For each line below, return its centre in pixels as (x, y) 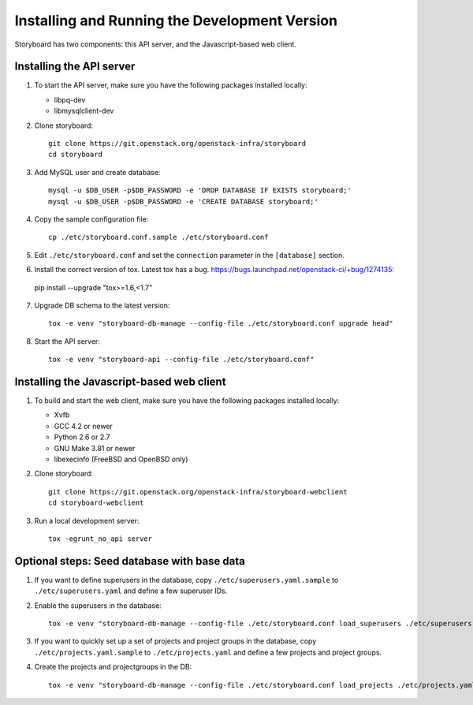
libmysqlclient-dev (84, 111)
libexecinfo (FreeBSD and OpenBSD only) (121, 459)
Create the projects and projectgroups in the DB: (113, 667)
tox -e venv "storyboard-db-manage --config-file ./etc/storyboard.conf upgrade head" (221, 324)
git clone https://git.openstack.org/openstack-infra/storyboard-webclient (198, 492)
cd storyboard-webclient (96, 503)
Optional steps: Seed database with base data (130, 561)
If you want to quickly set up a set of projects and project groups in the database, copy (175, 641)
